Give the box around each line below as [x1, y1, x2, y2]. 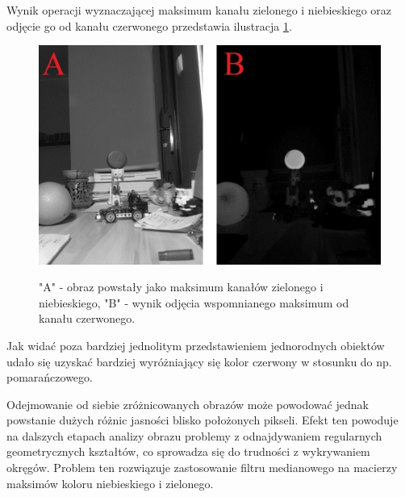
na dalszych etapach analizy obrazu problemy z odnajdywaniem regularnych [6, 427, 382, 444]
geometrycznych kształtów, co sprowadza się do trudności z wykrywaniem [6, 443, 370, 460]
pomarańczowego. [6, 369, 93, 386]
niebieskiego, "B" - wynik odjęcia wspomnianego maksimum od [39, 294, 349, 311]
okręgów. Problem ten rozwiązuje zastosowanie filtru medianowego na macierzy [6, 459, 398, 476]
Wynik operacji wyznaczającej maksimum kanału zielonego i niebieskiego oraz [6, 2, 392, 18]
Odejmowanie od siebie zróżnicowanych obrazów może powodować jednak [6, 395, 369, 412]
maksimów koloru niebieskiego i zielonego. [6, 474, 214, 491]
